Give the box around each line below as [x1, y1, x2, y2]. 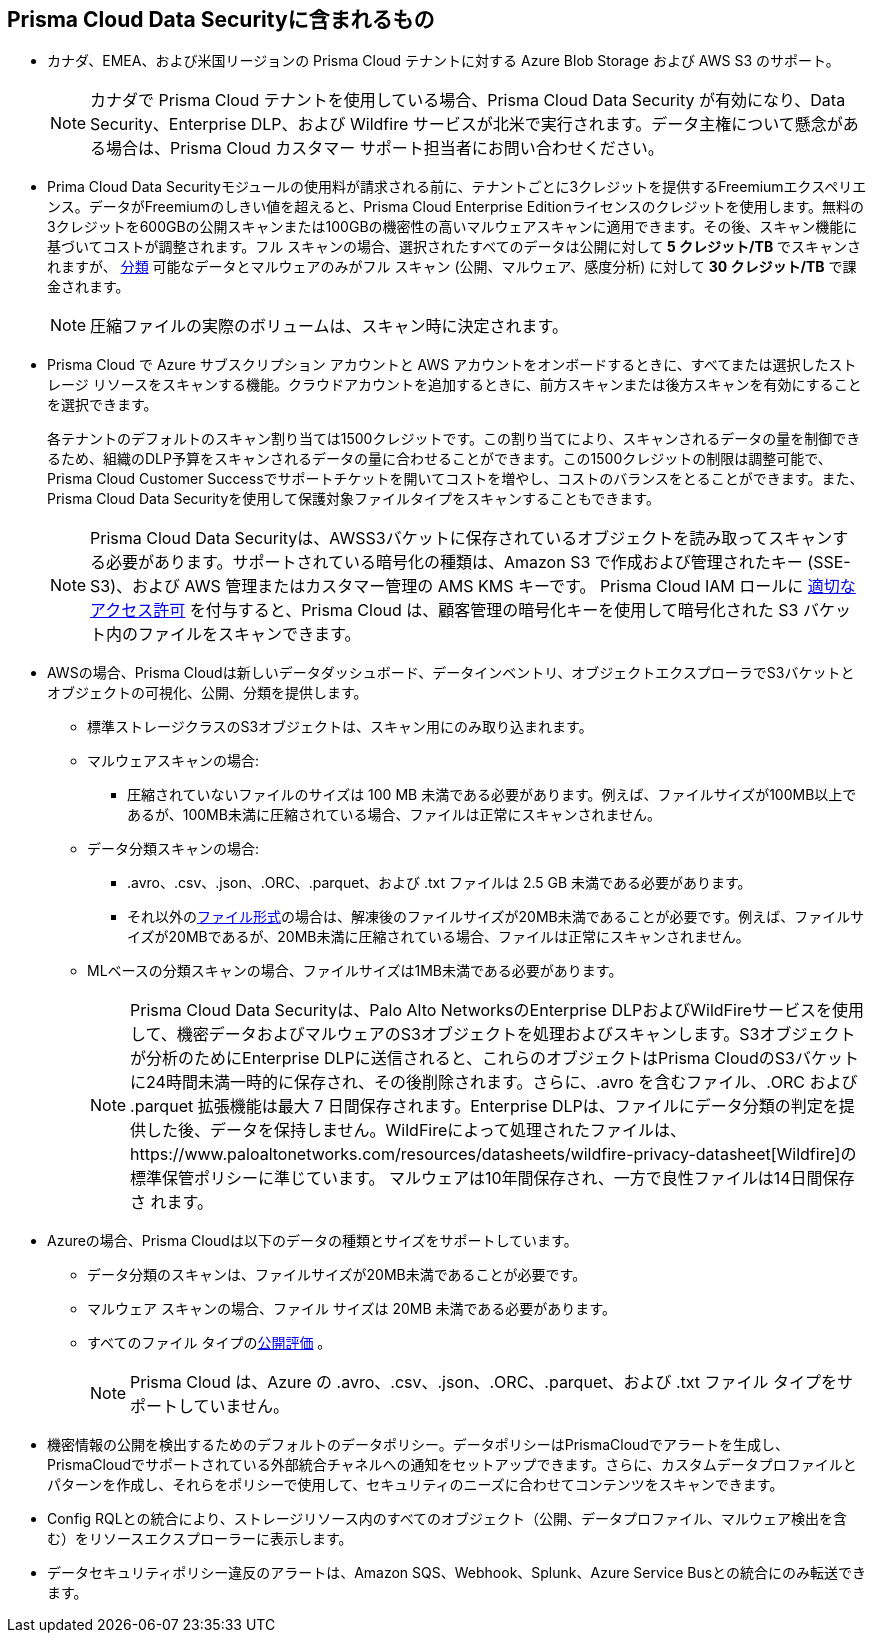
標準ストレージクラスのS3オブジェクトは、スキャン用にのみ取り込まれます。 [87, 718, 593, 736]
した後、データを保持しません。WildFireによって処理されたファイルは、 [146, 1120, 687, 1141]
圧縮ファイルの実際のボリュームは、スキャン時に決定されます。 [90, 316, 568, 337]
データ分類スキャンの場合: [87, 840, 260, 858]
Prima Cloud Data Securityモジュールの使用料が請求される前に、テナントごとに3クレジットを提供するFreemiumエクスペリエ [47, 178, 867, 196]
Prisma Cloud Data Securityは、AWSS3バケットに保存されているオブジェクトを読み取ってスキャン [90, 528, 833, 549]
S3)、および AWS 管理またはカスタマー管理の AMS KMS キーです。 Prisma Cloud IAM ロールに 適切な [90, 576, 856, 597]
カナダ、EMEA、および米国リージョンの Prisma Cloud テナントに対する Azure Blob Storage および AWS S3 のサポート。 [47, 52, 840, 70]
